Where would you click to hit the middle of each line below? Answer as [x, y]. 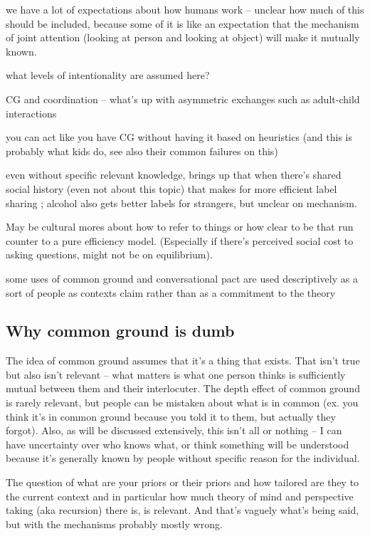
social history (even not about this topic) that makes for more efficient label [171, 188]
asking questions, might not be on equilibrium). [109, 254]
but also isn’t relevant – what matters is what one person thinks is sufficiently [176, 374]
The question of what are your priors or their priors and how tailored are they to [183, 482]
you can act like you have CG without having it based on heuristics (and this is [179, 137]
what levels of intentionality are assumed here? [108, 75]
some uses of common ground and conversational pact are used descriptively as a [182, 278]
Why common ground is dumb [120, 331]
